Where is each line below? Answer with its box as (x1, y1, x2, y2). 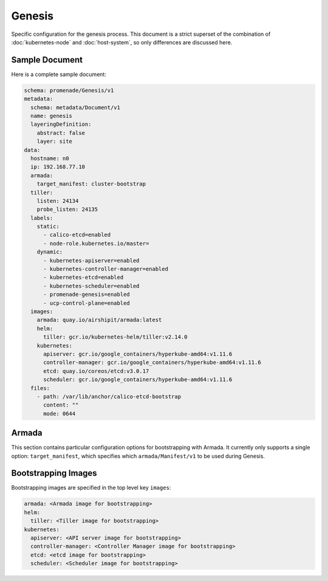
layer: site (36, 138, 73, 145)
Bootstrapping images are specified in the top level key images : (11, 484, 171, 492)
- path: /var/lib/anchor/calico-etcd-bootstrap (36, 393, 182, 400)
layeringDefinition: (30, 121, 92, 128)
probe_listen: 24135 (36, 206, 98, 213)
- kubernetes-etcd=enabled (43, 274, 124, 281)
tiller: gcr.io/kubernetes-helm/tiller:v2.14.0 (43, 334, 188, 340)
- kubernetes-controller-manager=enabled (43, 266, 168, 273)
